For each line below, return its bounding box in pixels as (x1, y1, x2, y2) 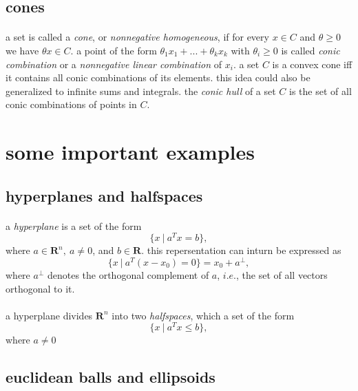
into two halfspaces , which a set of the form (112, 308, 295, 322)
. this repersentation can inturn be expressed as (141, 243, 341, 257)
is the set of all (289, 83, 352, 98)
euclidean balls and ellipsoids (6, 366, 215, 388)
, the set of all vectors (236, 268, 328, 282)
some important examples (6, 138, 255, 166)
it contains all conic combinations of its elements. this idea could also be (6, 70, 310, 85)
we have (6, 43, 39, 57)
